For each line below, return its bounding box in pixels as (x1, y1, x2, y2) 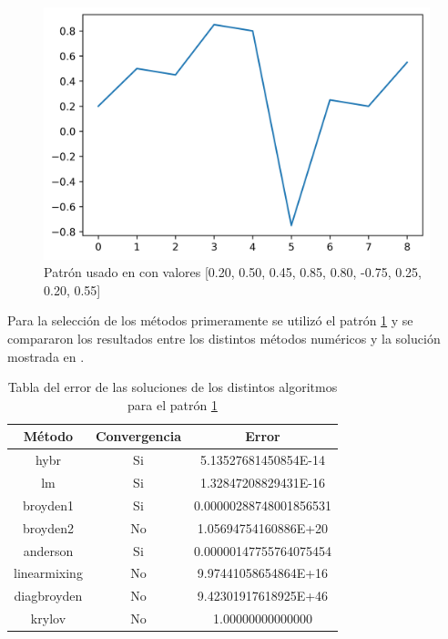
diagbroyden (14, 586, 83, 605)
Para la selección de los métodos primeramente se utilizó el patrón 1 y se (7, 311, 413, 330)
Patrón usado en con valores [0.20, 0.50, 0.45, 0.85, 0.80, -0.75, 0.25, (44, 263, 422, 282)
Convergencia (95, 427, 181, 446)
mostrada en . (7, 346, 85, 366)
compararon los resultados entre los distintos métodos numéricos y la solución (7, 328, 441, 347)
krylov (30, 609, 66, 628)
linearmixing (14, 563, 83, 582)
